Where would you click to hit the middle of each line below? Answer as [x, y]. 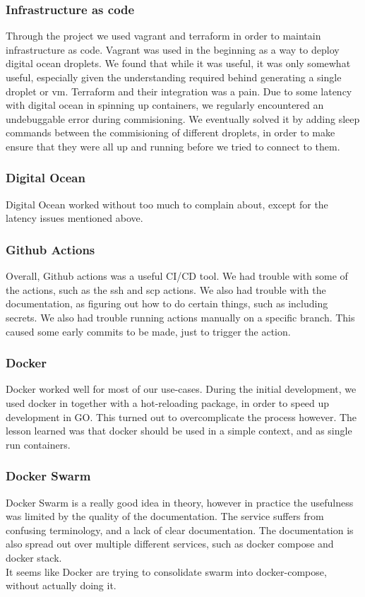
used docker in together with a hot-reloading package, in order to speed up [168, 402]
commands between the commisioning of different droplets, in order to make [170, 132]
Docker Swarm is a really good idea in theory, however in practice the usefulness [180, 502]
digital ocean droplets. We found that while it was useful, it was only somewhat [178, 63]
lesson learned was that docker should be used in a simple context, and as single [179, 431]
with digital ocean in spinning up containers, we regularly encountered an [165, 105]
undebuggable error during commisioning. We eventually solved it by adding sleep [183, 118]
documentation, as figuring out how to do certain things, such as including [167, 303]
